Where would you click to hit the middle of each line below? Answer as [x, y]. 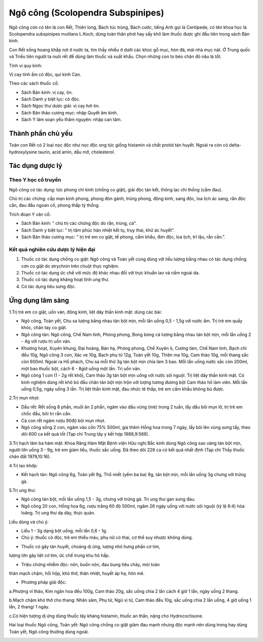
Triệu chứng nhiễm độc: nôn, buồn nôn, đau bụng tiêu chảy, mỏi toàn [91, 564]
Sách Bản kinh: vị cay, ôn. [47, 92]
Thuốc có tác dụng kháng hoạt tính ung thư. [65, 279]
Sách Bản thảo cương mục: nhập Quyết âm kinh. [70, 112]
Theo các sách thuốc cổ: [34, 83]
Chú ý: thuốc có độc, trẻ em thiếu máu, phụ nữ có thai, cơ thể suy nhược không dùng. [107, 537]
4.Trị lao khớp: [23, 465]
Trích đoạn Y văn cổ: [30, 214]
